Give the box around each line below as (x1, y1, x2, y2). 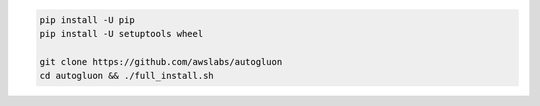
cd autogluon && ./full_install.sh (39, 70, 214, 82)
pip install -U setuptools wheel (39, 28, 204, 39)
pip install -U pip (39, 14, 135, 25)
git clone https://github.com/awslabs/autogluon (39, 56, 283, 67)
